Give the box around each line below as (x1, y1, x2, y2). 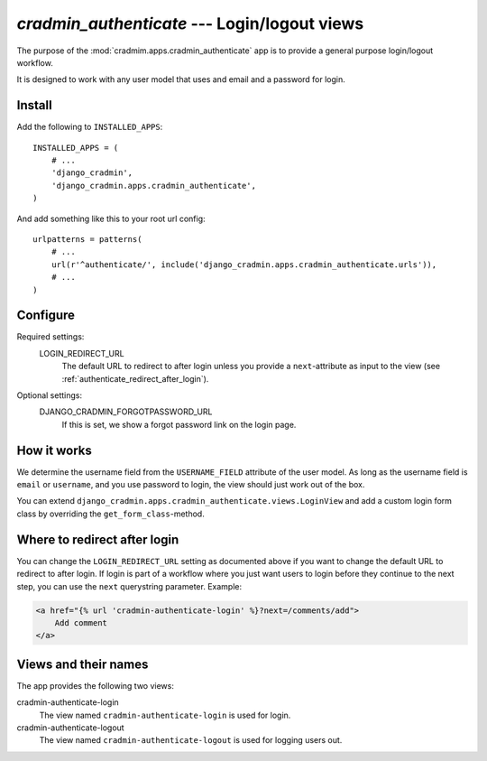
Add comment (54, 617, 108, 627)
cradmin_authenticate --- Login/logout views (16, 14, 364, 33)
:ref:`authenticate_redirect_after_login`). (61, 373, 209, 384)
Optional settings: (16, 390, 83, 401)
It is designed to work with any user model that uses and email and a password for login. (16, 74, 346, 85)
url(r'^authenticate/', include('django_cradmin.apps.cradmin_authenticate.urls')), (51, 259, 437, 270)
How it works (16, 442, 92, 458)
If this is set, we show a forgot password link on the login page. (61, 419, 297, 430)
